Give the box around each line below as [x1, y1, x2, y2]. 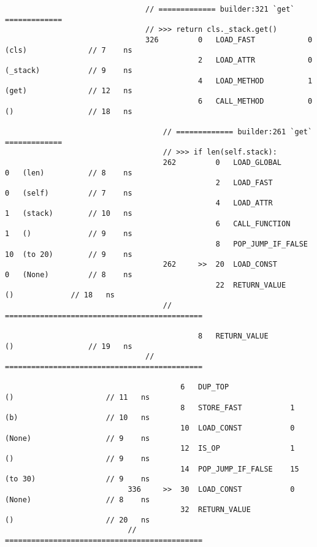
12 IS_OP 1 [180, 444, 295, 453]
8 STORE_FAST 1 [180, 403, 295, 412]
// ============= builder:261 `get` [162, 127, 313, 136]
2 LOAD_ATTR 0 [198, 56, 313, 65]
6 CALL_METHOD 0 [198, 96, 313, 105]
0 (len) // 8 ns [5, 168, 132, 177]
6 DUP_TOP [180, 383, 229, 392]
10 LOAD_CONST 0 [180, 423, 295, 432]
